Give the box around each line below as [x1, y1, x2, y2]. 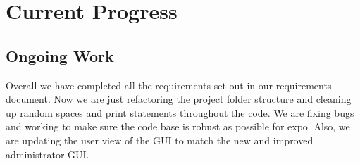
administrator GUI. [6, 146, 89, 161]
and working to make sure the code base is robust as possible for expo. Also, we [6, 119, 350, 134]
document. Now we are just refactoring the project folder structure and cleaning [6, 92, 352, 106]
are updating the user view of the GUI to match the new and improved [6, 132, 314, 147]
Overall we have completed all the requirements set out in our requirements [6, 77, 332, 92]
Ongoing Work [6, 44, 114, 66]
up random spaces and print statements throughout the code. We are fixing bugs [6, 105, 354, 120]
